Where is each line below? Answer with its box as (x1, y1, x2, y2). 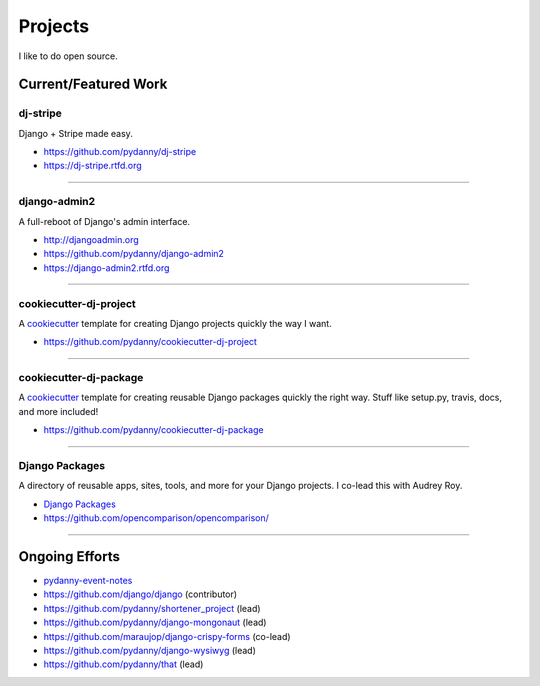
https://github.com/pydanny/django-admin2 (43, 248, 225, 260)
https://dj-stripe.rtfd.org (43, 160, 142, 172)
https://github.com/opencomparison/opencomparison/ (43, 512, 269, 524)
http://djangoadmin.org (43, 234, 139, 246)
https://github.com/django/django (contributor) (43, 588, 238, 600)
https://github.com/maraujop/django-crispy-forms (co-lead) (43, 630, 291, 642)
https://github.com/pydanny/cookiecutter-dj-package (43, 424, 264, 436)
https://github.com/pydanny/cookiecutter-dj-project (43, 336, 257, 348)
